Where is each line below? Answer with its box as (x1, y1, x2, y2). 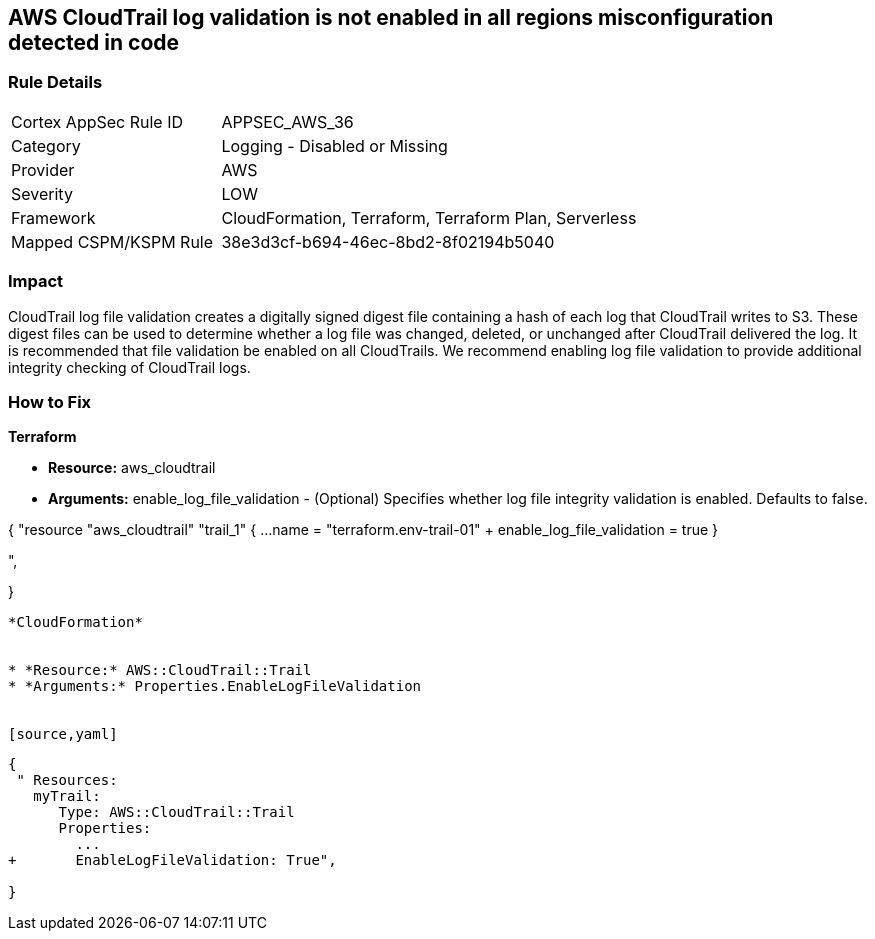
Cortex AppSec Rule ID (11, 111, 184, 132)
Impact (8, 271, 64, 292)
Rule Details (8, 72, 103, 93)
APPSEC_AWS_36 (221, 111, 354, 132)
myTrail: (33, 788, 101, 805)
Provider (11, 159, 75, 180)
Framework (11, 207, 96, 228)
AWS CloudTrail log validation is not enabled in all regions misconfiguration (8, 5, 774, 30)
